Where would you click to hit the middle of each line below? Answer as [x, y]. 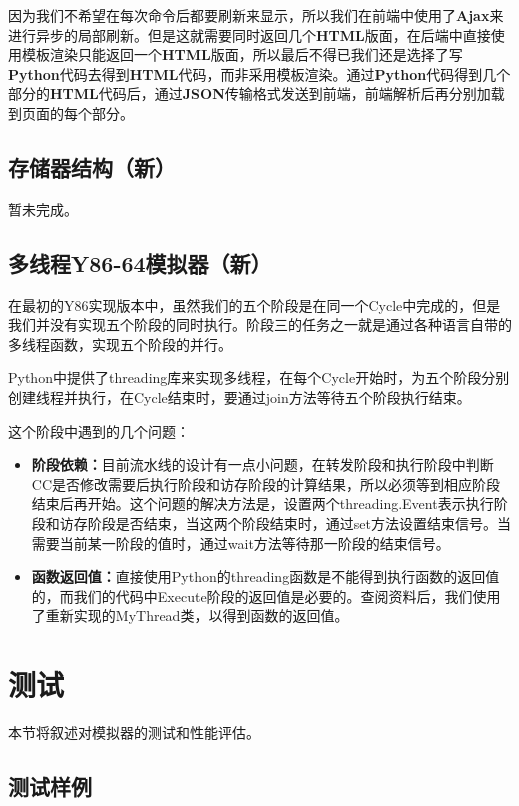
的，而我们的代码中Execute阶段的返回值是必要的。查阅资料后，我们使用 [266, 595]
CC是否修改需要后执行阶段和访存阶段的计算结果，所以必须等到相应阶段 [266, 483]
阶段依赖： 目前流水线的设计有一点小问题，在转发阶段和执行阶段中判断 [262, 464]
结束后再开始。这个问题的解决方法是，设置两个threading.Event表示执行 [262, 503]
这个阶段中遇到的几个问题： [99, 430]
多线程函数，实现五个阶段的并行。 [120, 343]
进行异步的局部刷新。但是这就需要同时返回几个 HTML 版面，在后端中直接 [249, 34]
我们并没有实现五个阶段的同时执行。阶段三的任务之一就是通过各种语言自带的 [260, 324]
